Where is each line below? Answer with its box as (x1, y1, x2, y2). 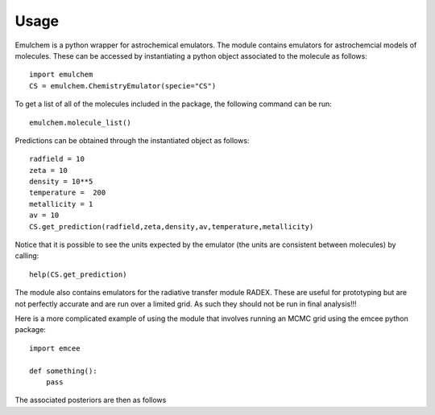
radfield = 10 (29, 154, 85, 164)
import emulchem (29, 70, 93, 80)
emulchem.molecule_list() (29, 117, 132, 127)
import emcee (29, 343, 81, 353)
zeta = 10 (29, 166, 68, 175)
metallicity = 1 (29, 199, 93, 208)
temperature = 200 (29, 188, 106, 197)
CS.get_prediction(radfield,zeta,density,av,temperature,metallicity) (29, 222, 314, 231)
